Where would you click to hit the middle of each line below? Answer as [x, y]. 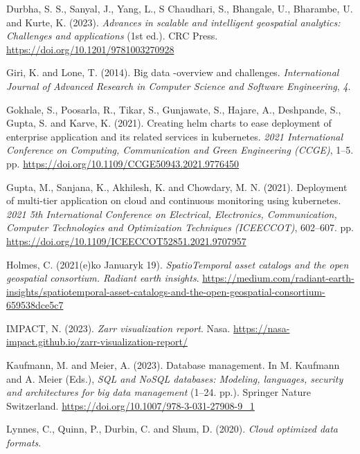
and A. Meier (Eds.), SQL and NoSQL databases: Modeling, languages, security [175, 378]
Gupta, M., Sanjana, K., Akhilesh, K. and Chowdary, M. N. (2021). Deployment [177, 187]
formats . [24, 443]
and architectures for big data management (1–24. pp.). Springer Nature [159, 392]
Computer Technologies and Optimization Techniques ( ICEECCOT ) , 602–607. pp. [180, 227]
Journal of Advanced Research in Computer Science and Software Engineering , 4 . [179, 85]
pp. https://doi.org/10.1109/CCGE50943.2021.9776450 [123, 163]
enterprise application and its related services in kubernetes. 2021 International [174, 136]
